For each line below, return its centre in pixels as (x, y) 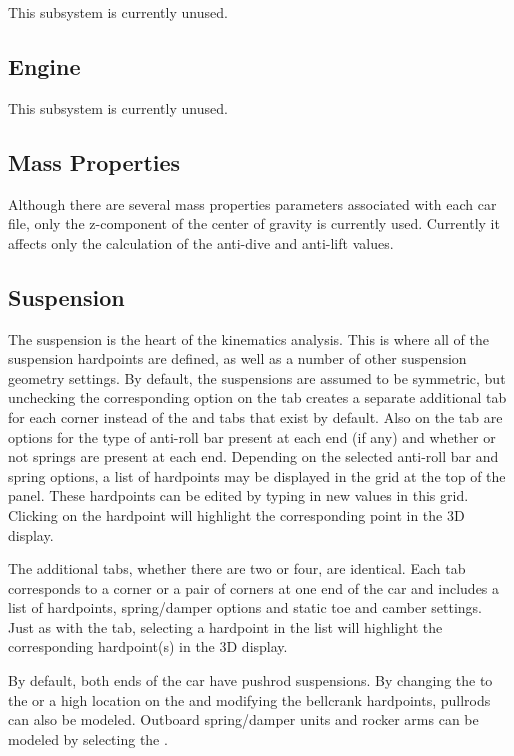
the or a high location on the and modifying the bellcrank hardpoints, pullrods (249, 699)
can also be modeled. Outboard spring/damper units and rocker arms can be (243, 719)
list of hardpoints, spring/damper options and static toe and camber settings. (245, 607)
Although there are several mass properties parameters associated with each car (252, 203)
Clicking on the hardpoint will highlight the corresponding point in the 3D (236, 514)
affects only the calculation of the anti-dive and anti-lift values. (201, 242)
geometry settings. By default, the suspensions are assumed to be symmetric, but (257, 377)
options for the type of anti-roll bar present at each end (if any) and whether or (252, 436)
